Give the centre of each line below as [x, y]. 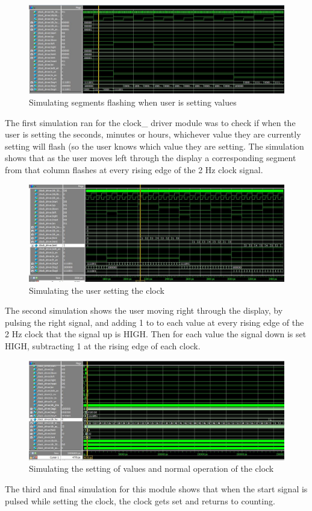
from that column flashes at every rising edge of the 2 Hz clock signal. [134, 169]
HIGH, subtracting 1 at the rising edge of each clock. [103, 346]
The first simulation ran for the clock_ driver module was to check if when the [150, 122]
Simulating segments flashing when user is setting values [133, 102]
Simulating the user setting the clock [97, 290]
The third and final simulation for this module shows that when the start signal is [156, 489]
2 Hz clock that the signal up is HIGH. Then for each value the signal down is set [156, 334]
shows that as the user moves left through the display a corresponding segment [151, 158]
